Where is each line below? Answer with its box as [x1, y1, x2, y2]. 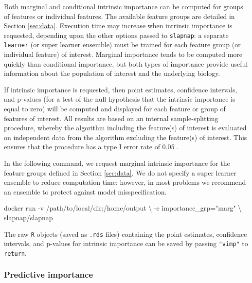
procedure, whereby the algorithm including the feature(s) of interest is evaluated [4, 123, 247, 133]
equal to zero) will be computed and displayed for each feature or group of [4, 104, 226, 114]
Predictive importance [4, 268, 93, 281]
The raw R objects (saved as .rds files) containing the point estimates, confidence [4, 229, 247, 239]
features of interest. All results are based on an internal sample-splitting [4, 113, 218, 123]
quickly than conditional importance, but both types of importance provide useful [4, 58, 248, 69]
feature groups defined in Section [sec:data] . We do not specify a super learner [4, 167, 236, 177]
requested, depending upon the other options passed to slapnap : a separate [4, 30, 229, 40]
